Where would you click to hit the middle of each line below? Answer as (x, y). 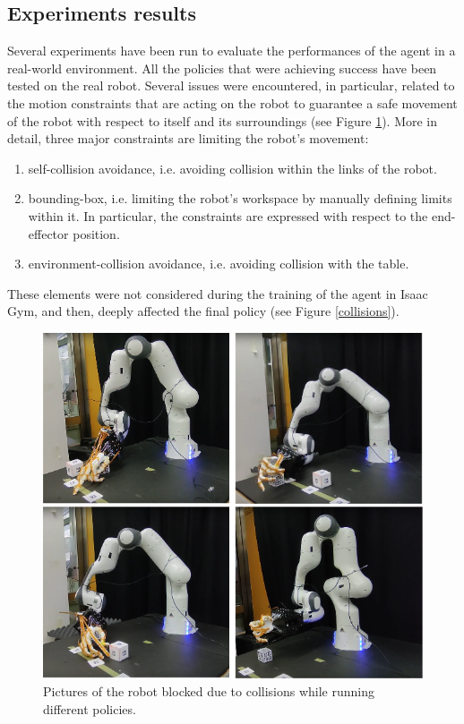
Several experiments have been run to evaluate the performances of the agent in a (232, 51)
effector (48, 233)
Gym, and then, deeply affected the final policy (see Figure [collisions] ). (203, 311)
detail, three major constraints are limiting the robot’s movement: (188, 138)
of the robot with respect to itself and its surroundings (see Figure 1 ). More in (223, 120)
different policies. (90, 708)
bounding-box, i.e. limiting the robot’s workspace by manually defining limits (240, 198)
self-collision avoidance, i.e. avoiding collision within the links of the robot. (232, 168)
